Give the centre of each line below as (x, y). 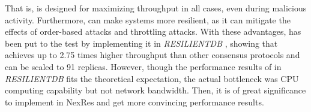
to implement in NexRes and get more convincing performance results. (134, 102)
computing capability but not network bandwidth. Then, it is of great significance (155, 90)
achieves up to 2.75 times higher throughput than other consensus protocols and (152, 55)
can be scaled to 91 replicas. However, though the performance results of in (143, 66)
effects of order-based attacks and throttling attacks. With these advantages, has (153, 31)
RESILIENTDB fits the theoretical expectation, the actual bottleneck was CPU (152, 78)
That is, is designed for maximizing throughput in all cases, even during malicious (156, 8)
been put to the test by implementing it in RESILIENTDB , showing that (141, 43)
